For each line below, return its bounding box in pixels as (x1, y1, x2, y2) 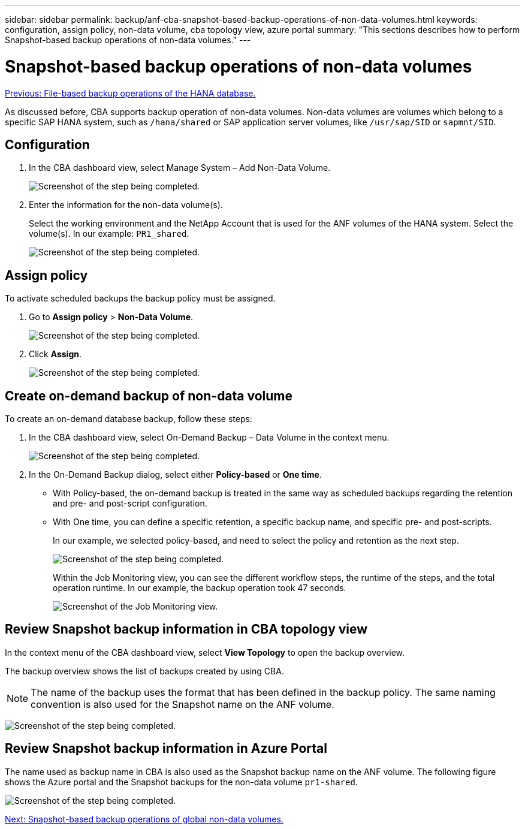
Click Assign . (29, 349, 82, 360)
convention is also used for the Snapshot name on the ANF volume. (31, 698, 334, 710)
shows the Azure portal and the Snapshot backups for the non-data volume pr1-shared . (5, 776, 358, 787)
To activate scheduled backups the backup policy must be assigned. (5, 293, 276, 304)
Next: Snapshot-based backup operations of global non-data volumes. (5, 813, 283, 824)
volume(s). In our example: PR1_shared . (29, 228, 189, 239)
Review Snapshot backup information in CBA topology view (5, 622, 368, 637)
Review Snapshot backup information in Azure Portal (5, 741, 327, 756)
